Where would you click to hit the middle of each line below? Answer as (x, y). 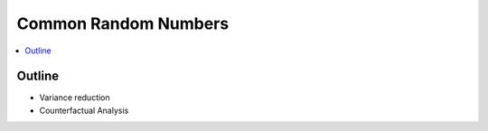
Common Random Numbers (123, 23)
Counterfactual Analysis (84, 110)
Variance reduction (75, 98)
